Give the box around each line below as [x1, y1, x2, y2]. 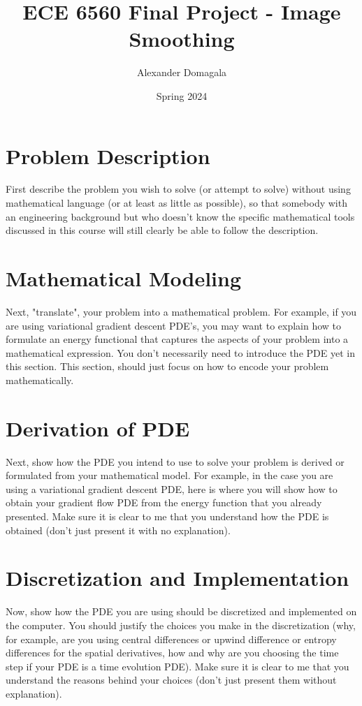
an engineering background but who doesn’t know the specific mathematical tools [6, 209, 355, 223]
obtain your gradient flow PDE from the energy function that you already [6, 495, 322, 510]
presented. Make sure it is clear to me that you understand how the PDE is [6, 509, 329, 523]
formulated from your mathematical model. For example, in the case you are [6, 468, 333, 483]
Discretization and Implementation [6, 564, 349, 592]
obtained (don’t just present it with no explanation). [6, 522, 231, 537]
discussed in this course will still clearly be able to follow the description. [6, 223, 319, 237]
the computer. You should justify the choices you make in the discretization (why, [6, 617, 356, 632]
